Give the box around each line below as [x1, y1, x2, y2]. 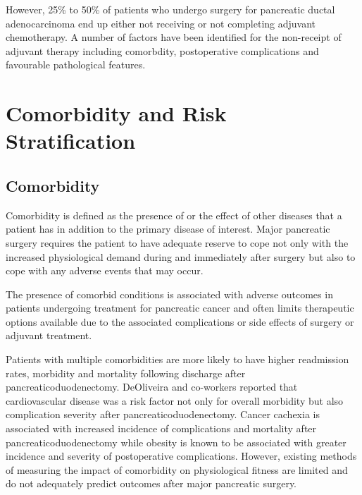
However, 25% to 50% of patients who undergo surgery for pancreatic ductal [6, 2, 335, 16]
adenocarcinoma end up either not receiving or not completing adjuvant [6, 16, 316, 30]
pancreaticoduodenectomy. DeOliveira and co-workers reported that [6, 379, 298, 394]
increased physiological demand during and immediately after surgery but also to [6, 249, 356, 264]
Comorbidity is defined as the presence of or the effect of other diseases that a [6, 207, 342, 222]
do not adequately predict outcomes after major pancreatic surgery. [6, 476, 297, 491]
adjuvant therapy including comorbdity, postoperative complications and [6, 43, 319, 58]
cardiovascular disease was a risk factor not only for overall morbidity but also [6, 393, 344, 408]
